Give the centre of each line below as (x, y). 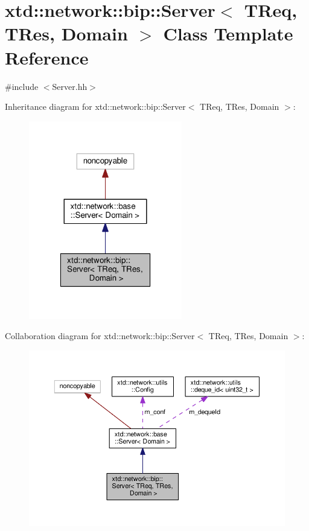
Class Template (228, 33)
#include (22, 86)
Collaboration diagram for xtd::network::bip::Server (100, 336)
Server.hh (70, 86)
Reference (47, 57)
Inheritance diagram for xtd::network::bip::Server (95, 107)
